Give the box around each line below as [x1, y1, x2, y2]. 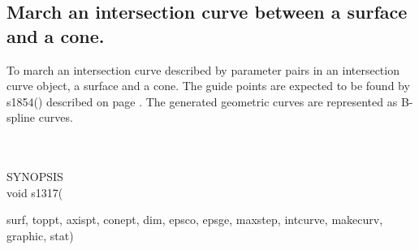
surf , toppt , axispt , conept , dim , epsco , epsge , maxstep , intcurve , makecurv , [6, 211, 383, 228]
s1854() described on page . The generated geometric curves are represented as [6, 93, 398, 110]
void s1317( [6, 183, 63, 200]
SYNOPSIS [6, 168, 63, 185]
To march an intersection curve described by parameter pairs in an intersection [6, 61, 400, 78]
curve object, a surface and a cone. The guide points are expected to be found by [6, 77, 410, 94]
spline [6, 109, 36, 126]
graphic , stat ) [6, 226, 74, 244]
